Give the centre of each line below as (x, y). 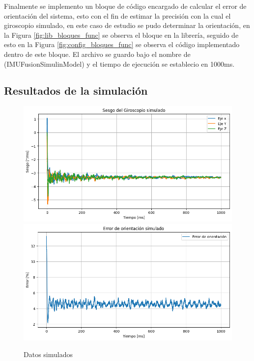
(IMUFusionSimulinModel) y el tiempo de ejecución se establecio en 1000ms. (119, 64)
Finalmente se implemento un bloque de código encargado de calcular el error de (125, 6)
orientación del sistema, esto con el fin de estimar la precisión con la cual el (117, 15)
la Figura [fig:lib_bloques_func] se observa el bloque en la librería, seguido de (121, 35)
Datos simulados (48, 354)
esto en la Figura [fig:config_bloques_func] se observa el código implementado (122, 44)
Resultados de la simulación (76, 90)
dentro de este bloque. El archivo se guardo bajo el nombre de (97, 54)
